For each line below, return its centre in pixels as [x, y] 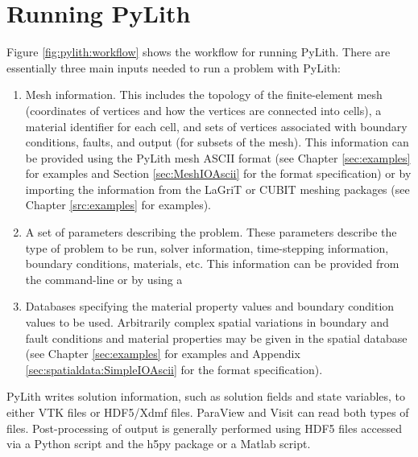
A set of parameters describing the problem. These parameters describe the [211, 232]
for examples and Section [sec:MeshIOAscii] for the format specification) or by [218, 173]
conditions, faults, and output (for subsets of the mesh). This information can [217, 142]
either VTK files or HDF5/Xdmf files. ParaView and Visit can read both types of [208, 412]
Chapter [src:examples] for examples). [118, 205]
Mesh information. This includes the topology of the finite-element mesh [204, 95]
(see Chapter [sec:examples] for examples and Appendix [163, 354]
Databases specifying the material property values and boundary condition [210, 306]
